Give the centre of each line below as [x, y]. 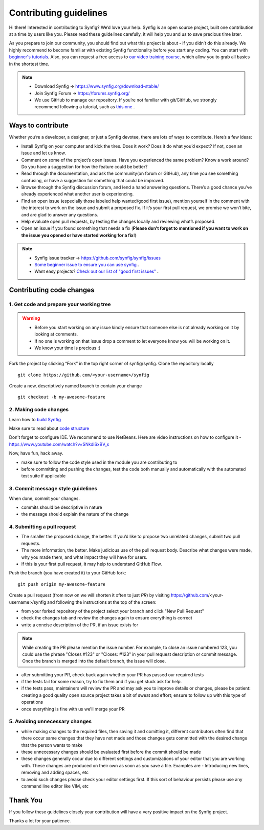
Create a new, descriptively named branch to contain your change [76, 386]
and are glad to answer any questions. [60, 214]
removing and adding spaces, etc [55, 772]
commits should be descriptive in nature [62, 507]
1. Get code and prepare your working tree [60, 305]
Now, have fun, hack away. [36, 453]
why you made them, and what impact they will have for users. [84, 557]
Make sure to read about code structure [49, 428]
